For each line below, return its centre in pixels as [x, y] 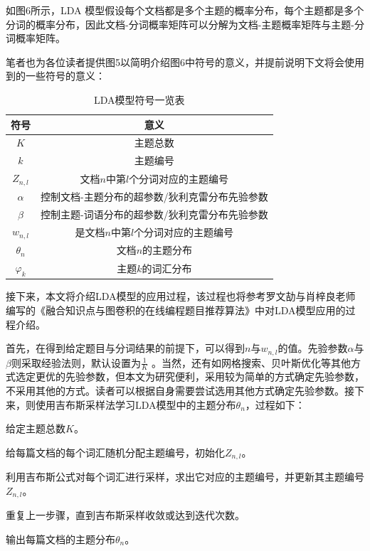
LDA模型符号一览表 [139, 99]
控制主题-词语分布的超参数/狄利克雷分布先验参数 [154, 214]
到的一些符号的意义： [55, 76]
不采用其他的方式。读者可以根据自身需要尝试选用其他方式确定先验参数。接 [180, 390]
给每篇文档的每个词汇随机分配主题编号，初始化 [115, 452]
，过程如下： [275, 404]
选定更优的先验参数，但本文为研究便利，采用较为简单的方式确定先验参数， [190, 376]
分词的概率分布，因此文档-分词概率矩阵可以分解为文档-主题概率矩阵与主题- [180, 24]
